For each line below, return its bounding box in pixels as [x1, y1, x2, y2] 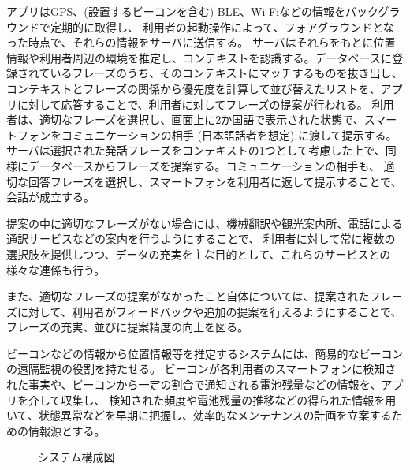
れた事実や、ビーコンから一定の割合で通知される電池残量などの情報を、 [6, 376, 382, 393]
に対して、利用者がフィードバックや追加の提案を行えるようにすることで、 [17, 303, 402, 319]
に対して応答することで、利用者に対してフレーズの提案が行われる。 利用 [17, 95, 394, 112]
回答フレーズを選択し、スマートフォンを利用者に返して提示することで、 [28, 173, 402, 189]
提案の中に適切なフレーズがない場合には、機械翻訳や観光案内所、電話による [6, 214, 403, 231]
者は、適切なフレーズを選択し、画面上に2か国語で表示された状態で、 [6, 111, 364, 128]
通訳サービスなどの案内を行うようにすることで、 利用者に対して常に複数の [6, 230, 396, 247]
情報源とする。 [28, 422, 106, 438]
